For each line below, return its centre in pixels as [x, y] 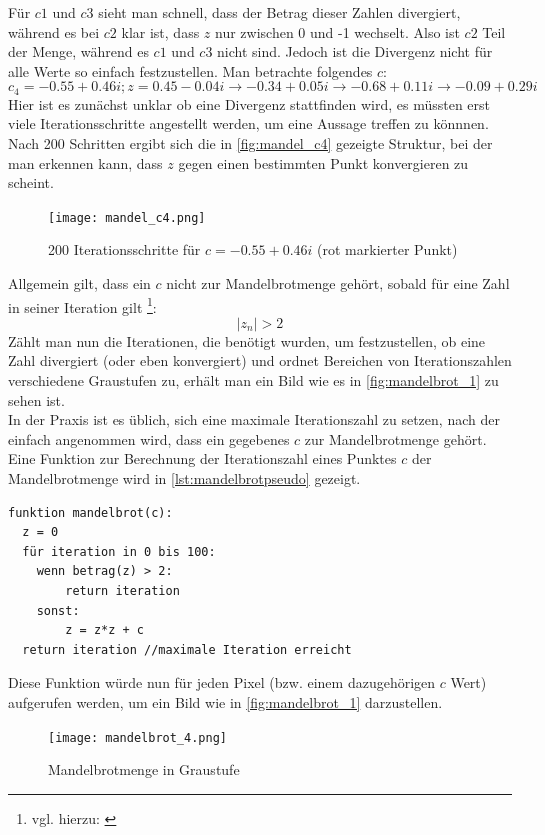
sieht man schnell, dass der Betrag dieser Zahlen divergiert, [279, 12]
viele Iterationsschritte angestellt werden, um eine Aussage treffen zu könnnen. [248, 123]
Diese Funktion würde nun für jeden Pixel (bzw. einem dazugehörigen [222, 682]
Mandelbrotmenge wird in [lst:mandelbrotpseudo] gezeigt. [184, 478]
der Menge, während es [78, 51]
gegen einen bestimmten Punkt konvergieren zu [323, 162]
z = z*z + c [105, 630]
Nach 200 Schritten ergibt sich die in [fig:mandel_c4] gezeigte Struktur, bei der [250, 143]
